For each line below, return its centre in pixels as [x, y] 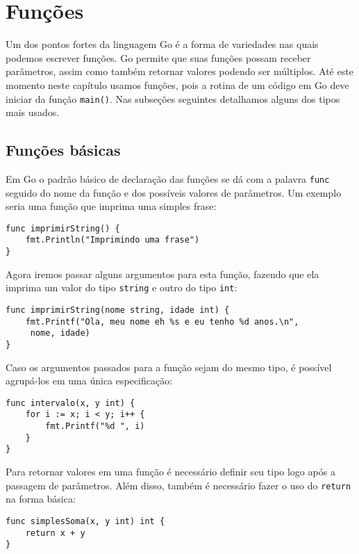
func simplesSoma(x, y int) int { [85, 521]
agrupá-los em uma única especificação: [89, 381]
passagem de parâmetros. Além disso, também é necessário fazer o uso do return [178, 485]
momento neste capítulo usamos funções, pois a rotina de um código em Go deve [177, 84]
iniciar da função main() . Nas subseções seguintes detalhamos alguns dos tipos [173, 98]
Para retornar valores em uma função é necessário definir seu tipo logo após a [170, 472]
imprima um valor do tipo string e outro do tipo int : [122, 287]
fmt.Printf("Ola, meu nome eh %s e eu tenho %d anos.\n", [162, 321]
